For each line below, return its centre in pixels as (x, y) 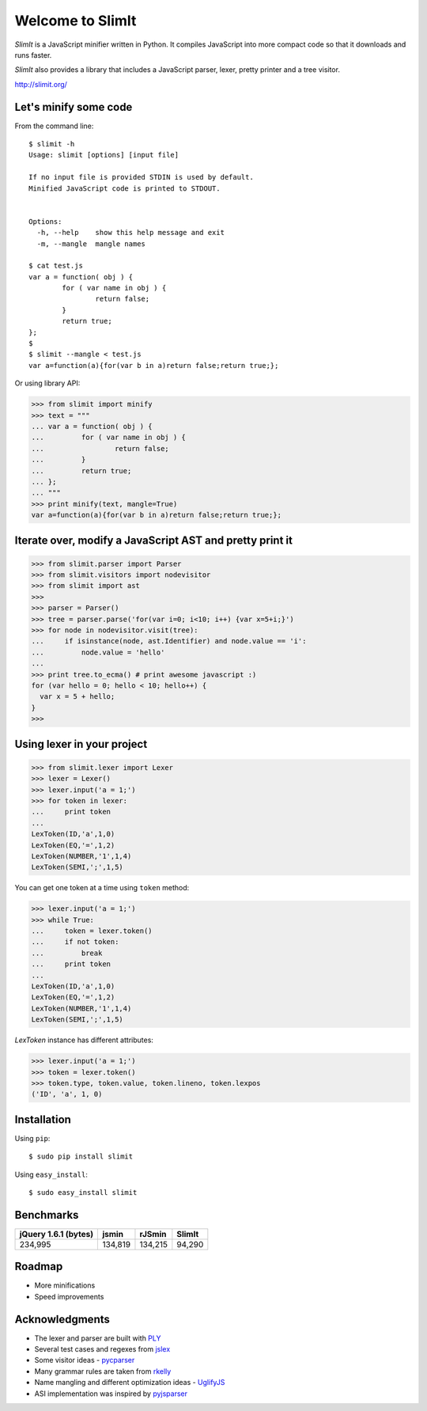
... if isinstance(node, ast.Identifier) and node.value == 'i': (169, 641)
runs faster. (33, 55)
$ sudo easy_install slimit (83, 1192)
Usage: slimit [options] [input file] (104, 155)
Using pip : (32, 1138)
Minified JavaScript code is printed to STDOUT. (125, 188)
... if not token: (75, 942)
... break (67, 953)
